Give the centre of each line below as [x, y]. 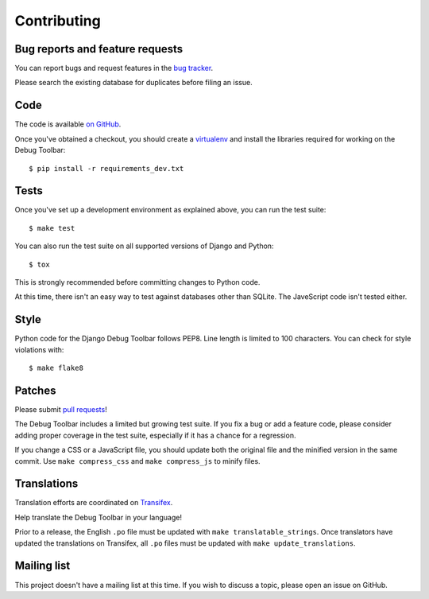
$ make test [52, 228]
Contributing [58, 21]
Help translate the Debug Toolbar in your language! [99, 517]
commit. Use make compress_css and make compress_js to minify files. [138, 461]
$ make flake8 [56, 368]
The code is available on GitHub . [68, 124]
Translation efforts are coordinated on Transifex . [94, 503]
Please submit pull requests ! [61, 409]
